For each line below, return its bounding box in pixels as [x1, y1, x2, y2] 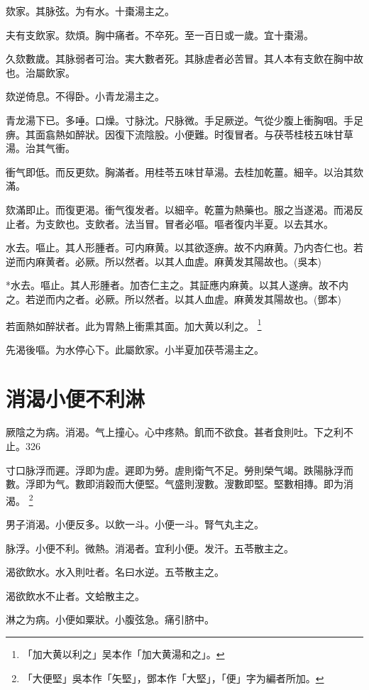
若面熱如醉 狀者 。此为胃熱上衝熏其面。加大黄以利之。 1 [6, 316, 262, 333]
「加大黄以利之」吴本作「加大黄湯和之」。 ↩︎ [22, 647, 225, 662]
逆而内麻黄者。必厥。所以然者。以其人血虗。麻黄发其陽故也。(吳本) [6, 253, 321, 268]
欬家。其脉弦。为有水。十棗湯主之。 [6, 4, 175, 18]
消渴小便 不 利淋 [6, 383, 145, 412]
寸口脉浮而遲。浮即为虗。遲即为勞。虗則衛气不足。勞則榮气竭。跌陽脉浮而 [6, 462, 353, 477]
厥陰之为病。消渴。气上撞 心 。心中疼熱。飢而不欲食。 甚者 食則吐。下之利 [6, 425, 343, 439]
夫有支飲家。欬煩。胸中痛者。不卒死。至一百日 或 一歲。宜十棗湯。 [6, 27, 314, 42]
